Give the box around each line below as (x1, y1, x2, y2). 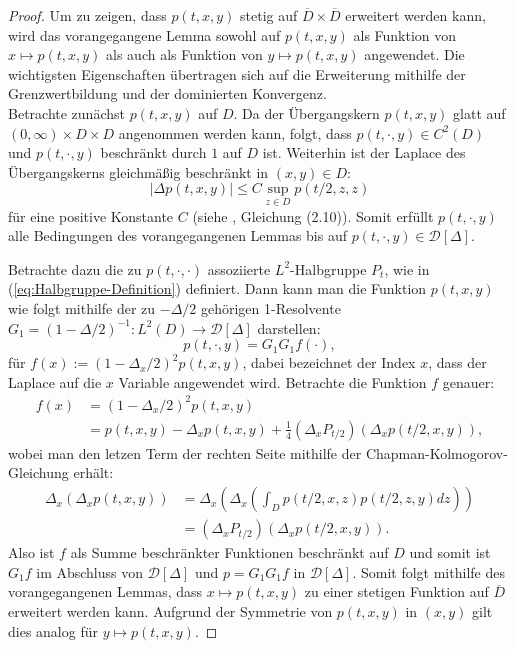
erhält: (73, 462, 114, 483)
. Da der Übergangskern (233, 102, 380, 123)
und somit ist (409, 542, 491, 563)
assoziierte (207, 258, 271, 279)
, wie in (384, 258, 430, 279)
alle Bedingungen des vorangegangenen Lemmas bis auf (8, 225, 347, 246)
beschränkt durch (100, 142, 207, 163)
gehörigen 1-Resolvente (200, 297, 341, 318)
